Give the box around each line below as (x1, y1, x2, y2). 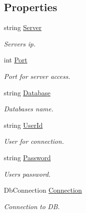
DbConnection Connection (4, 185, 82, 195)
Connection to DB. (4, 201, 60, 211)
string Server (4, 22, 42, 32)
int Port (4, 55, 28, 65)
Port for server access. (4, 71, 71, 81)
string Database (4, 87, 51, 97)
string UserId (4, 120, 43, 130)
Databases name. (4, 104, 54, 114)
